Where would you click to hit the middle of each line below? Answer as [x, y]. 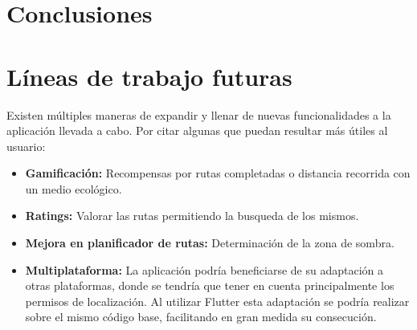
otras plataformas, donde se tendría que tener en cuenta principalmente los [210, 285]
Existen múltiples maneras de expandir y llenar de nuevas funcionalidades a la [199, 114]
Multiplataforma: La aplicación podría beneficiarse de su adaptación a [204, 269]
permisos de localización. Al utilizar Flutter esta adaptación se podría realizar [217, 301]
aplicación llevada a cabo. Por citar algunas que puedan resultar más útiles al [197, 130]
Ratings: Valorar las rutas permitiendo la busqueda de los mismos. [192, 216]
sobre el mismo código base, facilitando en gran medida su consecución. [201, 317]
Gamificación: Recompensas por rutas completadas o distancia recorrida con [218, 173]
